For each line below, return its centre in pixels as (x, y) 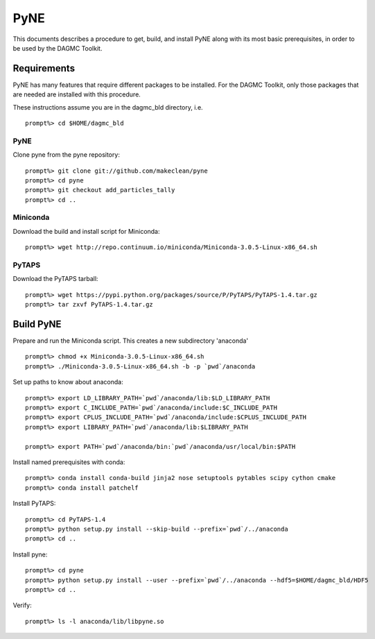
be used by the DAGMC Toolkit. (58, 48)
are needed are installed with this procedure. (77, 94)
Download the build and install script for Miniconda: (86, 231)
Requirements (44, 68)
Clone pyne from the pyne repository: (67, 155)
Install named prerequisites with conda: (69, 462)
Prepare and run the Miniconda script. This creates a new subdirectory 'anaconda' (131, 341)
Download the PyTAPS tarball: (55, 279)
